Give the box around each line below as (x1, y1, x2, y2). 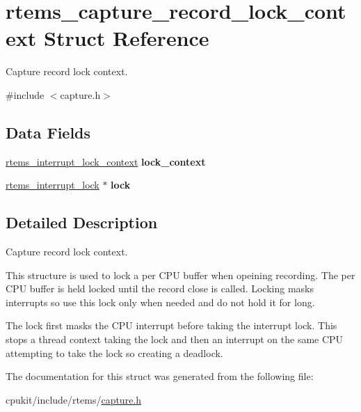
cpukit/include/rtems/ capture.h (6, 392, 142, 406)
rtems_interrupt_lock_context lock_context (6, 154, 206, 168)
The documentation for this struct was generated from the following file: (6, 369, 314, 383)
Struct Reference (43, 24, 209, 52)
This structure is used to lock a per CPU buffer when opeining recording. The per (6, 267, 355, 282)
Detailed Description (6, 212, 158, 233)
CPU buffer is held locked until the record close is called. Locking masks (6, 281, 314, 296)
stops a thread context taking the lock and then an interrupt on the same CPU (6, 332, 344, 347)
